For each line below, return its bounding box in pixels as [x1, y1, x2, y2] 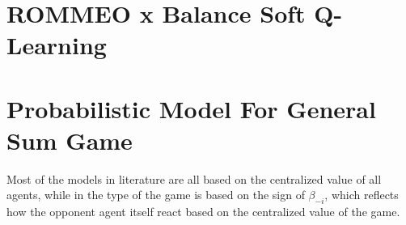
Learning [6, 28, 107, 62]
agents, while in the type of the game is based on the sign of [6, 186, 305, 203]
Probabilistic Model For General [6, 91, 376, 125]
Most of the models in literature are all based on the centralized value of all [6, 170, 382, 187]
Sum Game [6, 123, 133, 156]
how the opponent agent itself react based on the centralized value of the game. [6, 203, 400, 220]
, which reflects [324, 186, 399, 203]
